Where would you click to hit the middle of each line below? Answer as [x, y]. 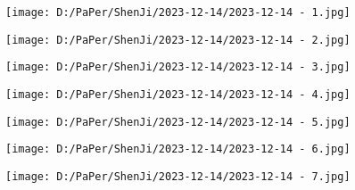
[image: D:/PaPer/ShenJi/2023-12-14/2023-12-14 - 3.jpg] [178, 67]
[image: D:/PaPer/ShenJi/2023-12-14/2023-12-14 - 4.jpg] [178, 94]
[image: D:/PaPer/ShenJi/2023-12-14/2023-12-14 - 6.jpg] [178, 149]
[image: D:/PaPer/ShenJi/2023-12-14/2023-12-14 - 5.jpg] [178, 122]
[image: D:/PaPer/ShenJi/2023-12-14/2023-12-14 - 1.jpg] [178, 12]
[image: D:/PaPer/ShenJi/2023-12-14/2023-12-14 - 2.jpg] [178, 40]
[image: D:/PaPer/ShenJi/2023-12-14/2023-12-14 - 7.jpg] [178, 176]
